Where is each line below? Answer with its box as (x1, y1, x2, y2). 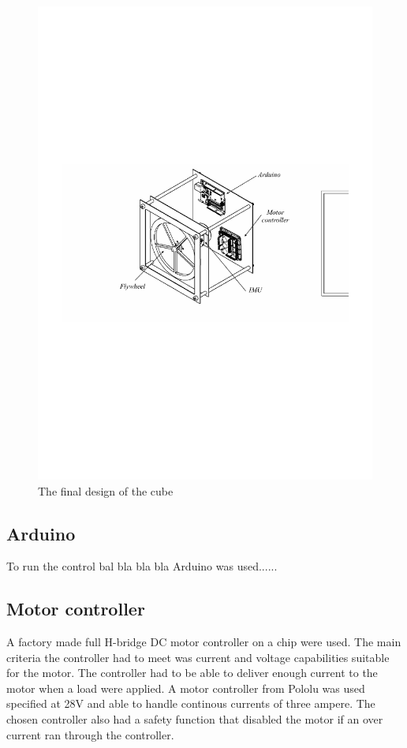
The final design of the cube (38, 482, 174, 499)
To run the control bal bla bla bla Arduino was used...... (6, 558, 278, 574)
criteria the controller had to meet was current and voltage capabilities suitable (6, 649, 390, 665)
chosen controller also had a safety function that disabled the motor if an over (6, 711, 383, 727)
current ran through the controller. (6, 726, 174, 742)
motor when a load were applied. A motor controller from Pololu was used (6, 679, 365, 696)
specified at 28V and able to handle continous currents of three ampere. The (6, 695, 375, 712)
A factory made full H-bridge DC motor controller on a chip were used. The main (6, 634, 401, 650)
